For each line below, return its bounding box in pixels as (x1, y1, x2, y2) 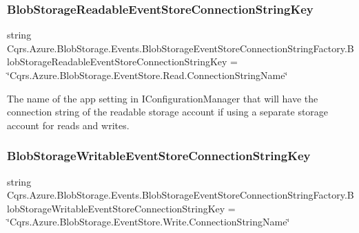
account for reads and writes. (7, 118, 130, 132)
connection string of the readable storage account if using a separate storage (7, 104, 329, 119)
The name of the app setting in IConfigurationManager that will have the (7, 91, 318, 105)
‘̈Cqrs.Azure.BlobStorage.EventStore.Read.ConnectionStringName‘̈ (7, 68, 288, 82)
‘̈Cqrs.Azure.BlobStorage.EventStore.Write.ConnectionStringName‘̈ (7, 214, 290, 229)
